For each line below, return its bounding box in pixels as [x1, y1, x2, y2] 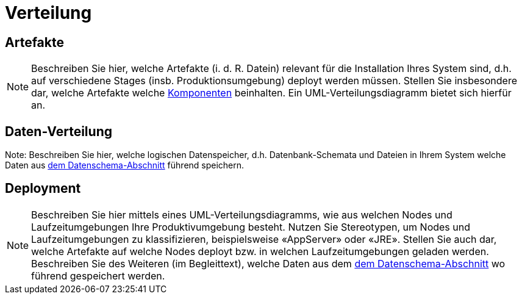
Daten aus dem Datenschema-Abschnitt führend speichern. [5, 160, 245, 171]
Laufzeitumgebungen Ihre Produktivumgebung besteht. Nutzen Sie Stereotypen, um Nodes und [31, 220, 470, 233]
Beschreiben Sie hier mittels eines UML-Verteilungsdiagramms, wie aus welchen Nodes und [31, 208, 452, 221]
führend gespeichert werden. [31, 269, 165, 282]
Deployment [5, 181, 81, 196]
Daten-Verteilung [5, 123, 112, 139]
